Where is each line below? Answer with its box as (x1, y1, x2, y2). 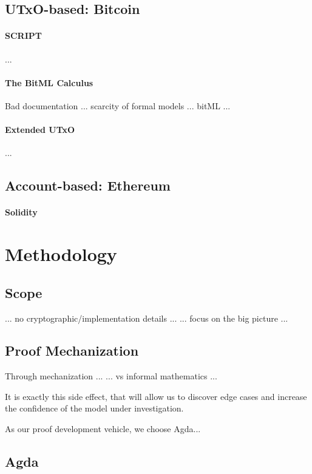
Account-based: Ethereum (5, 176, 171, 195)
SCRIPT (5, 29, 42, 42)
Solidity (5, 206, 38, 218)
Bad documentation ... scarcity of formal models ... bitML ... (5, 99, 231, 112)
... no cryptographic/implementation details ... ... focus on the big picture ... (5, 311, 288, 324)
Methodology (5, 242, 117, 266)
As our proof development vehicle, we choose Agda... (5, 422, 201, 435)
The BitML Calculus (5, 76, 93, 89)
